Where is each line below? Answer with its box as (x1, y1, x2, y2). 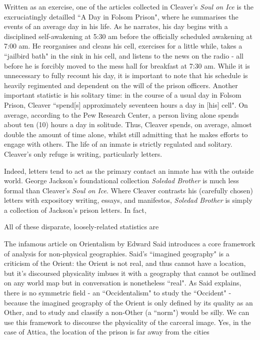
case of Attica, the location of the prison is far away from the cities (4, 326, 209, 337)
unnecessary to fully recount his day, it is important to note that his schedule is (4, 70, 248, 81)
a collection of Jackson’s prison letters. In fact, (4, 204, 146, 215)
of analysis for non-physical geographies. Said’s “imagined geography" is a (4, 248, 229, 258)
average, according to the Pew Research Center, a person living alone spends (4, 109, 239, 120)
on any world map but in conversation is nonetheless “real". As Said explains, (4, 277, 241, 288)
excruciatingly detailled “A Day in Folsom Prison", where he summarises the (4, 11, 238, 22)
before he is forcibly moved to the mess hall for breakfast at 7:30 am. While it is (4, 60, 250, 71)
